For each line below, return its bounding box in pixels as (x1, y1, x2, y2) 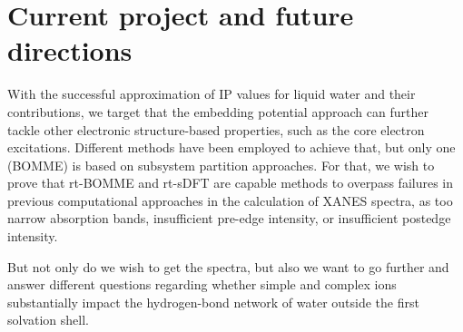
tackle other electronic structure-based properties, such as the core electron (7, 120, 425, 139)
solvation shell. (7, 310, 89, 329)
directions (7, 32, 133, 69)
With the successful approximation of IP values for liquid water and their (7, 84, 416, 103)
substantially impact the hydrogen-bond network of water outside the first (7, 292, 419, 311)
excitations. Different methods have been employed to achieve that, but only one (7, 138, 456, 157)
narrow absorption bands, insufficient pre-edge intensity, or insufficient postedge (7, 209, 451, 228)
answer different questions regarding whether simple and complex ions (7, 275, 397, 294)
